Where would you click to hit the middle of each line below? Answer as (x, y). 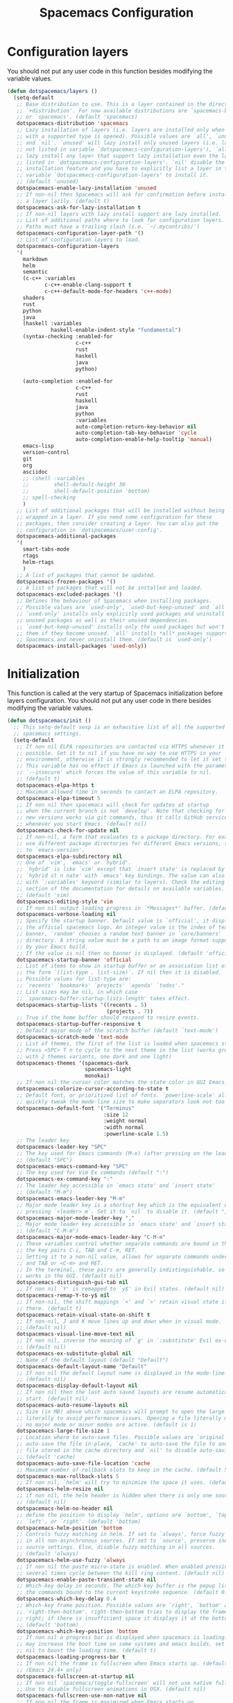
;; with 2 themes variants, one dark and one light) (94, 1056)
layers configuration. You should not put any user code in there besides (109, 701)
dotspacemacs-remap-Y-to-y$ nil (63, 1295)
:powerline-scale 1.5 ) (136, 1134)
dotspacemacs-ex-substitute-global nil (74, 1353)
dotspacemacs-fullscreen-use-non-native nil (82, 1696)
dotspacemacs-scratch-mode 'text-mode (72, 1037)
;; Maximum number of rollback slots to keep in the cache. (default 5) (123, 1470)
